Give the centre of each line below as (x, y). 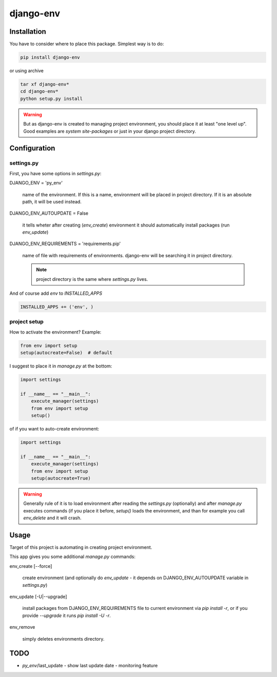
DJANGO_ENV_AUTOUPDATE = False (49, 213)
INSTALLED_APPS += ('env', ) (57, 307)
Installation (28, 32)
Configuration (32, 148)
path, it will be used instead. (52, 201)
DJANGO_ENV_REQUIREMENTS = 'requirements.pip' (65, 244)
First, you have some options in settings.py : (55, 173)
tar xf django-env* (45, 84)
